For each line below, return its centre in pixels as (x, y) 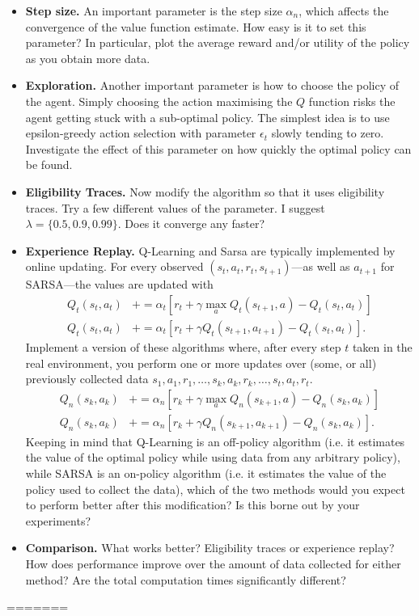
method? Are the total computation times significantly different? (186, 579)
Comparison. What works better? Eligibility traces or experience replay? (210, 548)
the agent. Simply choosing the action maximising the (159, 101)
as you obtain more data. (88, 58)
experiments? (58, 520)
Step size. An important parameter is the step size (154, 11)
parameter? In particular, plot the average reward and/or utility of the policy (218, 42)
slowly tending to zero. (328, 133)
